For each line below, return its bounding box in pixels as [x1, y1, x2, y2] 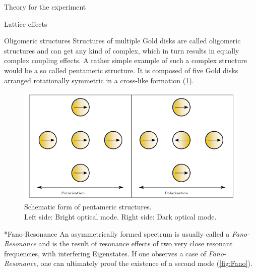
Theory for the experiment [4, 2, 86, 12]
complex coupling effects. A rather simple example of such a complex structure [4, 55, 247, 66]
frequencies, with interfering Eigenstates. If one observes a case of [4, 248, 206, 258]
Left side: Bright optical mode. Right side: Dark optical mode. [24, 211, 217, 222]
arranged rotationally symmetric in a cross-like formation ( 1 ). [4, 75, 194, 85]
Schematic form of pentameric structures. [24, 201, 152, 212]
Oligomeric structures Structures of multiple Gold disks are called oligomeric [4, 35, 241, 46]
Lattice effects [4, 18, 47, 29]
